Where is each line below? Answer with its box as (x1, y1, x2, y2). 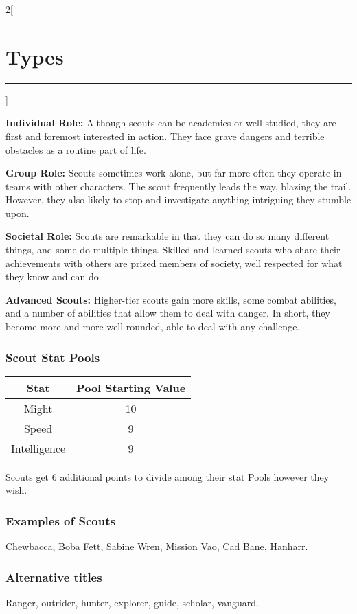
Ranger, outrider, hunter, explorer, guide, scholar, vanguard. (5, 595, 259, 610)
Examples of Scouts (5, 512, 115, 529)
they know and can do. (5, 269, 102, 284)
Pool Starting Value (76, 379, 186, 396)
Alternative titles (5, 568, 102, 585)
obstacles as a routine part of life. (5, 142, 146, 157)
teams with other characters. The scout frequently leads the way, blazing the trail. (5, 179, 352, 193)
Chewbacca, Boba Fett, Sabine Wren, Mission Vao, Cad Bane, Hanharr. (5, 539, 308, 554)
